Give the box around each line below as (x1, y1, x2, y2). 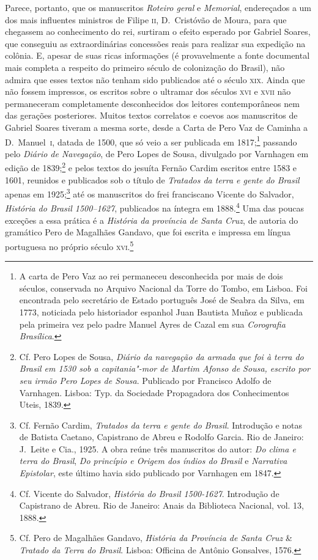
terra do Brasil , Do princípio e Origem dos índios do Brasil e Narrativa (19, 454, 287, 467)
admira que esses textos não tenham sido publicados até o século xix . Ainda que (5, 73, 305, 86)
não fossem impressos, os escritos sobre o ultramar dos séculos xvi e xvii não (5, 85, 291, 98)
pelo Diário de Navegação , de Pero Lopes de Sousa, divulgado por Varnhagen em (5, 147, 309, 160)
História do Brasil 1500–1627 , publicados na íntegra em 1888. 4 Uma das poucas (5, 200, 304, 215)
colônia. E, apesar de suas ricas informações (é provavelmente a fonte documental (5, 49, 310, 62)
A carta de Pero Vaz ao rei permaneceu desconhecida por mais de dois (19, 270, 283, 282)
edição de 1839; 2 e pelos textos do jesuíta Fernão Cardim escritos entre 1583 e (5, 160, 297, 174)
